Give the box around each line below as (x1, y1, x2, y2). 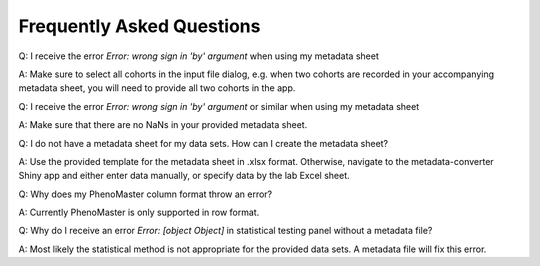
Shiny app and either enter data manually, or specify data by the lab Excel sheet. (18, 170, 350, 182)
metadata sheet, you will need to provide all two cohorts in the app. (18, 82, 296, 94)
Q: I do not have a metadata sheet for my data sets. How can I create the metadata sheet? (18, 137, 389, 149)
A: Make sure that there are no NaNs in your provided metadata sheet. (18, 119, 308, 131)
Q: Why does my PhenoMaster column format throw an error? (18, 188, 273, 200)
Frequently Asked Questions (18, 15, 261, 37)
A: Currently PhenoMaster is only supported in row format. (18, 206, 260, 219)
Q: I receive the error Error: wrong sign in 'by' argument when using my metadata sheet (18, 50, 379, 62)
